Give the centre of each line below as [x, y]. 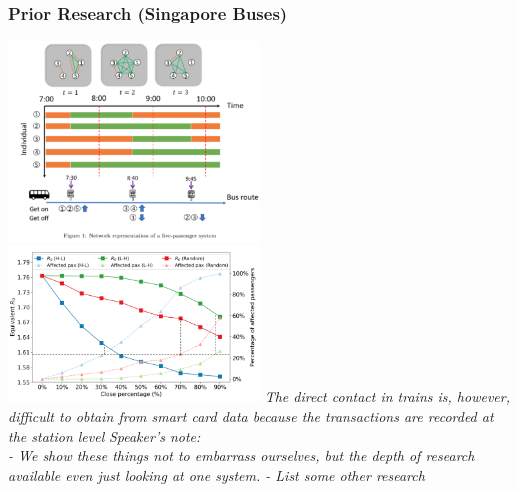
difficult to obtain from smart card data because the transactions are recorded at [251, 416]
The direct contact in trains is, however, [387, 396]
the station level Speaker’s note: [104, 435]
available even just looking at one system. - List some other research [216, 474]
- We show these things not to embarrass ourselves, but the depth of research [241, 455]
